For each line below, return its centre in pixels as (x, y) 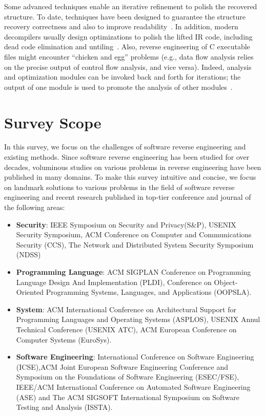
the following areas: (35, 207)
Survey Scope (53, 122)
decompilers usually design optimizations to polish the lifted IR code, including (128, 36)
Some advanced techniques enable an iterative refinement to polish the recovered (131, 6)
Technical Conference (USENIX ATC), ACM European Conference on (126, 329)
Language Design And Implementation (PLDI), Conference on (114, 282)
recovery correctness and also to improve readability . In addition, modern (121, 26)
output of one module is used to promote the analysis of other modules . (118, 87)
